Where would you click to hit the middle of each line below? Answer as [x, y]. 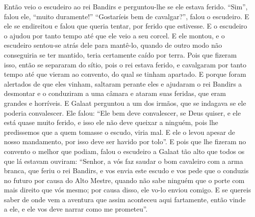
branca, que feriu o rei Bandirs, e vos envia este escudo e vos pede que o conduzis [126, 170]
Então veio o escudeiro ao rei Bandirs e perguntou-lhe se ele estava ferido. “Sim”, [126, 6]
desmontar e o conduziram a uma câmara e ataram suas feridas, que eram [115, 93]
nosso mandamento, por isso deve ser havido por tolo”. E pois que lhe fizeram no [125, 141]
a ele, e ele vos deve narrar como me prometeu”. [76, 209]
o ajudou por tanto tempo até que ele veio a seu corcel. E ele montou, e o [115, 35]
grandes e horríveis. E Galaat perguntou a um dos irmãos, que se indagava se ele [125, 103]
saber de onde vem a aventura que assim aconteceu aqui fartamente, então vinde [125, 199]
